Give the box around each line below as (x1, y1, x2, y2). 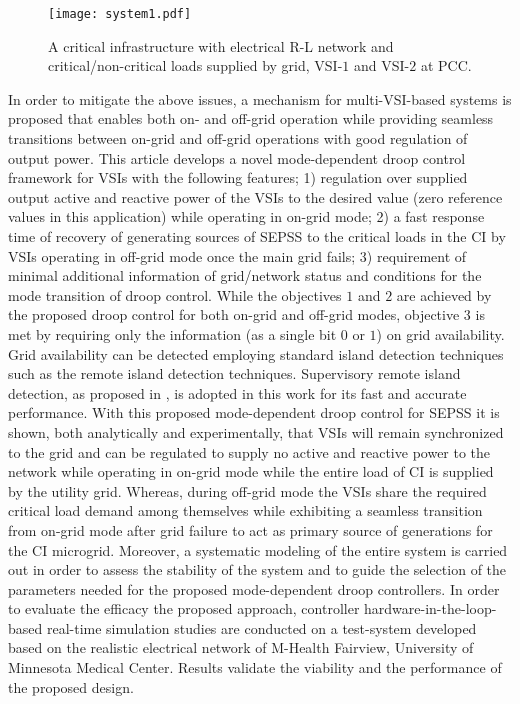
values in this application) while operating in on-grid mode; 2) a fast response (8, 206, 485, 227)
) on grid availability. (376, 323, 505, 344)
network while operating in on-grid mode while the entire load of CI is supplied (8, 461, 494, 482)
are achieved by (396, 284, 492, 305)
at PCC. (420, 55, 472, 76)
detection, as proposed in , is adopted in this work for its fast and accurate (8, 382, 467, 403)
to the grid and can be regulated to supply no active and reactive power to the (8, 441, 491, 462)
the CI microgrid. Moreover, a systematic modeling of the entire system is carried (8, 539, 508, 560)
